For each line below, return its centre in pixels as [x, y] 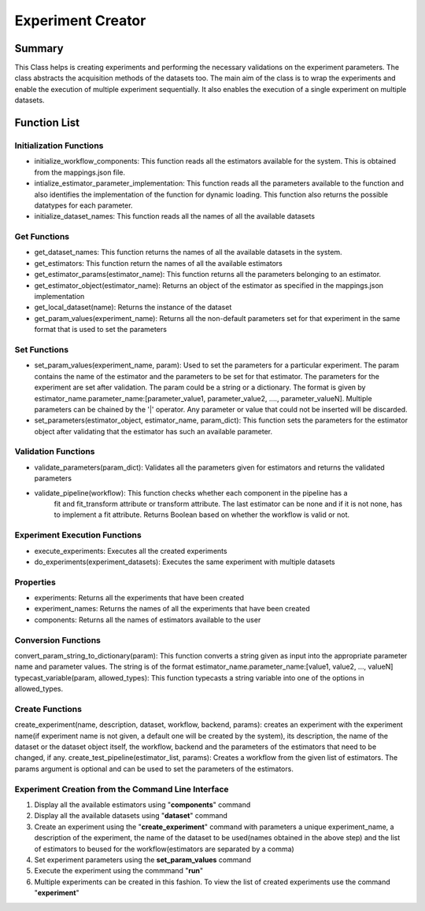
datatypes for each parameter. [83, 205]
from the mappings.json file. [80, 172]
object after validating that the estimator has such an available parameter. [153, 431]
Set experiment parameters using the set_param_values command [143, 859]
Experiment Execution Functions [78, 535]
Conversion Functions [58, 640]
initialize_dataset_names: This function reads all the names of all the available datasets [174, 216]
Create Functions [48, 709]
